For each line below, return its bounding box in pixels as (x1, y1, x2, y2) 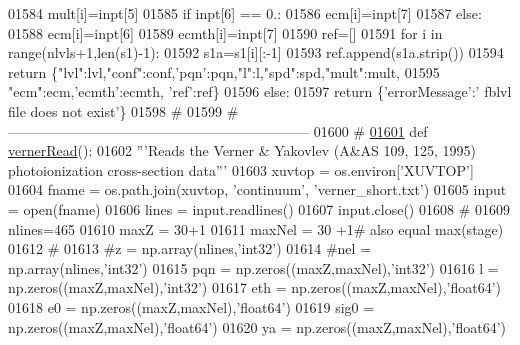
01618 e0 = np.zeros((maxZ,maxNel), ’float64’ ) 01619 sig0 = (8, 296, 375, 317)
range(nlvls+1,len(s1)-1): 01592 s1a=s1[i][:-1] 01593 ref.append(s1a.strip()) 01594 (8, 42, 504, 63)
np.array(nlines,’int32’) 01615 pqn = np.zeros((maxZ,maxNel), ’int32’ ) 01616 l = (8, 257, 499, 278)
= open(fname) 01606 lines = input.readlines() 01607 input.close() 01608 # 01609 (8, 198, 510, 219)
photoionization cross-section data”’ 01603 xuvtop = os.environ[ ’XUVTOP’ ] (8, 159, 474, 180)
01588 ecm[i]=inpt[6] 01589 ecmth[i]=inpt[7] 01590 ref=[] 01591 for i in (8, 22, 443, 43)
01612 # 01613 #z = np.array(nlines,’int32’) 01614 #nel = (8, 238, 372, 259)
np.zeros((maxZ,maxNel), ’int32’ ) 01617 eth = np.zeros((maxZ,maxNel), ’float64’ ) (8, 277, 502, 298)
